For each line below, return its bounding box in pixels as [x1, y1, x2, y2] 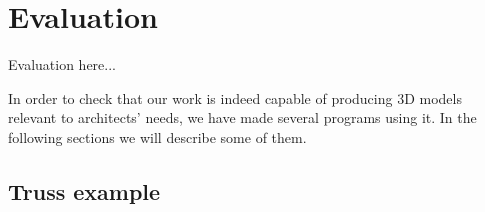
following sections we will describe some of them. [8, 126, 307, 147]
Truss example [8, 175, 161, 206]
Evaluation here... [8, 54, 116, 75]
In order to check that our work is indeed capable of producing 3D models [8, 87, 462, 108]
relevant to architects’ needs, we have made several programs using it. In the [8, 107, 477, 128]
